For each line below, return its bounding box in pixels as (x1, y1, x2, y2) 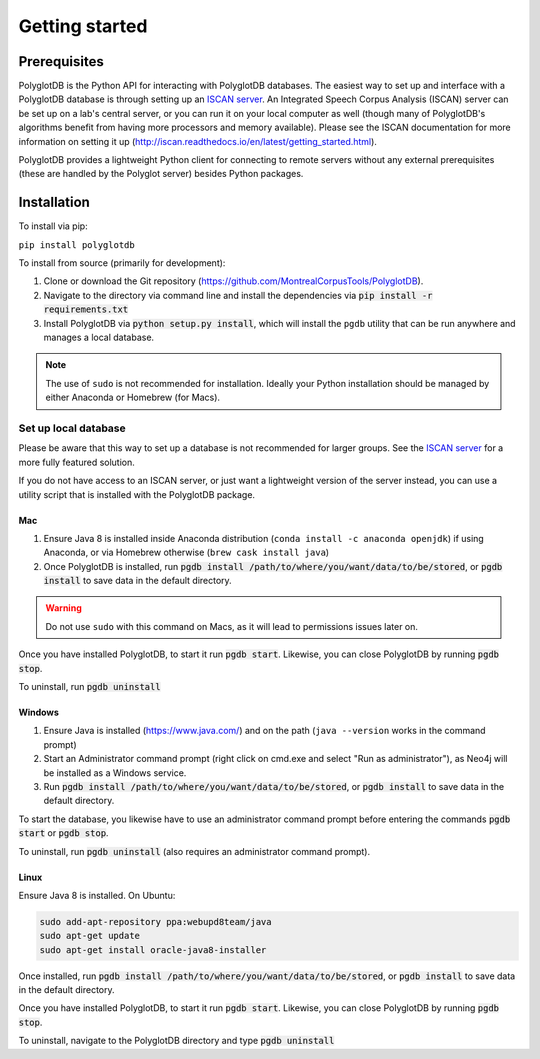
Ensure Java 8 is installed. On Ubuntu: (18, 889, 176, 901)
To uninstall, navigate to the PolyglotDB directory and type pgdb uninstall (18, 1035, 335, 1047)
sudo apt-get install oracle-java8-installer (39, 944, 267, 955)
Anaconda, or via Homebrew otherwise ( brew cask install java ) (43, 546, 330, 559)
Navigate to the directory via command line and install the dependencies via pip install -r (43, 289, 433, 301)
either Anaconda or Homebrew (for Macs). (45, 391, 220, 404)
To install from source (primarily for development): (18, 257, 226, 269)
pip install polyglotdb (18, 239, 135, 250)
